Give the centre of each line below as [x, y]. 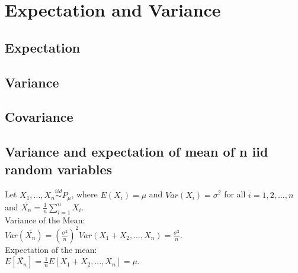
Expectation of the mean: [51, 249]
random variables [59, 169]
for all [235, 194]
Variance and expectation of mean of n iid [137, 152]
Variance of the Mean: [45, 220]
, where [84, 194]
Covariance [39, 117]
